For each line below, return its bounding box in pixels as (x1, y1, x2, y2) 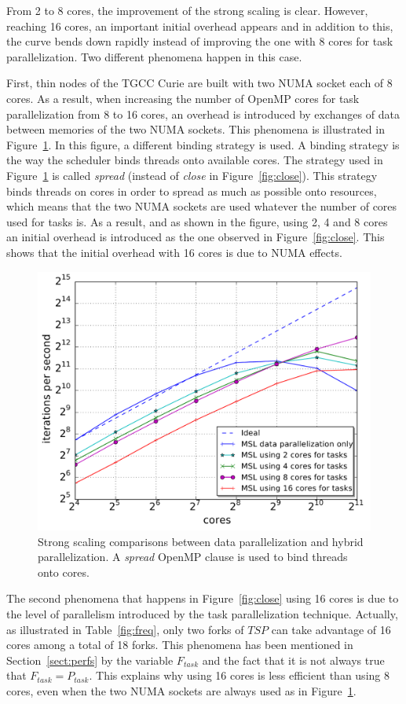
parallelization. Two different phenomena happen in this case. (6, 48, 302, 64)
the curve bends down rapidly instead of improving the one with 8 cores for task (6, 33, 393, 49)
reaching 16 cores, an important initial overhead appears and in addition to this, (6, 17, 393, 34)
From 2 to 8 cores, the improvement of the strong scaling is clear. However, (6, 2, 368, 18)
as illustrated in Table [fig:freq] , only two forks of (6, 621, 244, 637)
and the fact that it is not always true (202, 651, 385, 668)
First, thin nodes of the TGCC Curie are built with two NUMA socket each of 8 (6, 75, 393, 91)
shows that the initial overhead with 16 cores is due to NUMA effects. (6, 244, 342, 260)
